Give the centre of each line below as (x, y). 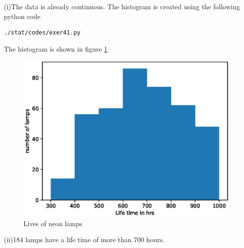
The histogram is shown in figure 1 (56, 48)
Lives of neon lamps (53, 223)
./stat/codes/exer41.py (42, 33)
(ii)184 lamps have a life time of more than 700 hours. (84, 239)
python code (22, 16)
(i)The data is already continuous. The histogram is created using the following (122, 6)
